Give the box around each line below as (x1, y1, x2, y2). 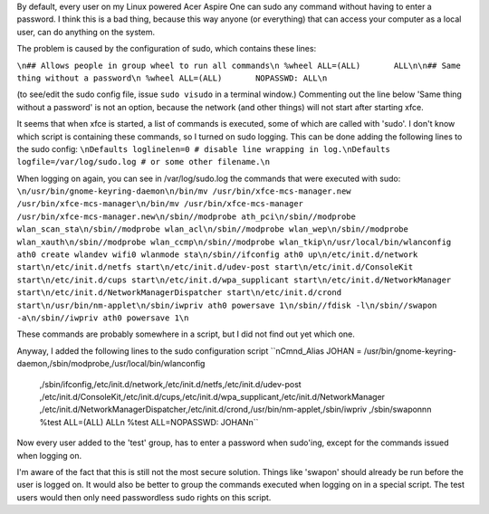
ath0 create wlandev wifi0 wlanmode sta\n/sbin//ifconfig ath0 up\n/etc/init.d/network (16, 250, 418, 260)
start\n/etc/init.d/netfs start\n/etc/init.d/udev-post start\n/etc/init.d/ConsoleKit (16, 262, 414, 272)
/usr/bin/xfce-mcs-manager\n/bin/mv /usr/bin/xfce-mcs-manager (16, 199, 303, 209)
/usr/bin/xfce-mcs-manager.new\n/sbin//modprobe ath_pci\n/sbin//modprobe (16, 211, 357, 222)
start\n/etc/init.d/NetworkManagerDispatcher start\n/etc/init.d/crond (16, 288, 342, 298)
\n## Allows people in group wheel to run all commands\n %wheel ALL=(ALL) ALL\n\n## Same (16, 60, 461, 71)
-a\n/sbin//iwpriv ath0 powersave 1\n (16, 312, 189, 323)
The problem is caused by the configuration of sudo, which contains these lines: (16, 43, 317, 54)
